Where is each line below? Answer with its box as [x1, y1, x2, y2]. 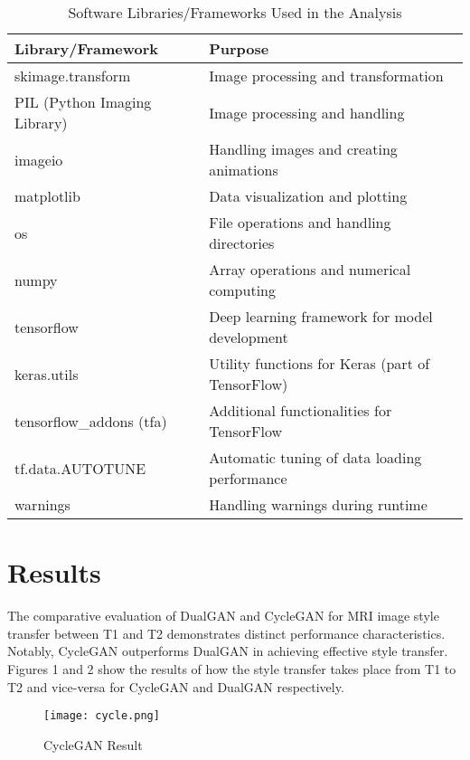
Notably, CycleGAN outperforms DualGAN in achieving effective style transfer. [7, 641, 448, 660]
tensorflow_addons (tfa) [14, 410, 167, 432]
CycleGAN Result [43, 735, 143, 754]
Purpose [209, 38, 269, 59]
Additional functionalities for [209, 400, 392, 421]
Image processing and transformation [209, 65, 444, 86]
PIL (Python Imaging [14, 91, 152, 112]
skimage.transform [14, 65, 131, 86]
